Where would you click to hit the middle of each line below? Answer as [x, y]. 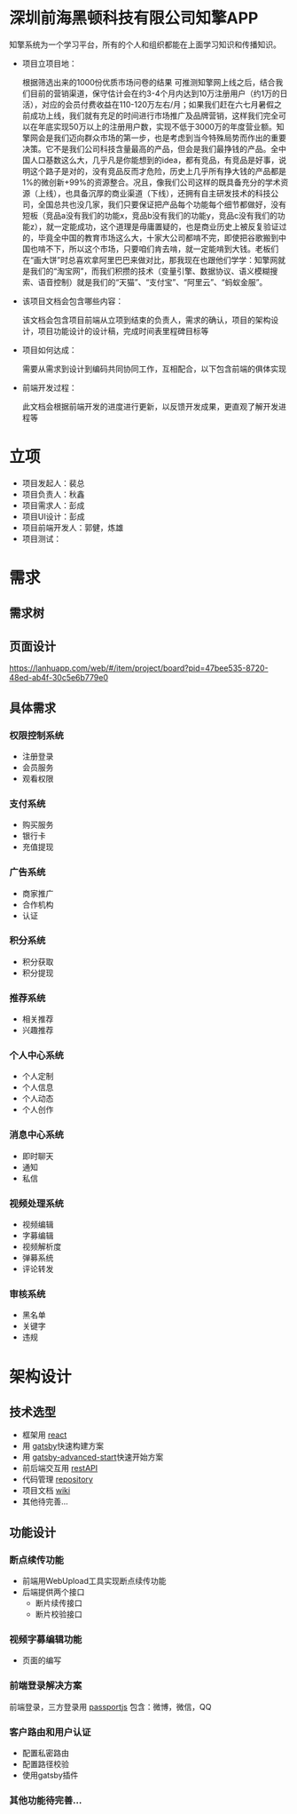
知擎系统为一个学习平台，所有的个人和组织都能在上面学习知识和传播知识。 [145, 44]
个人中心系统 [37, 1055]
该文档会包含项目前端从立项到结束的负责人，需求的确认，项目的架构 [146, 320]
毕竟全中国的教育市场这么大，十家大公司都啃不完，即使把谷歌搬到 [158, 237]
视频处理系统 [37, 1203]
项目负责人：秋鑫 [53, 494]
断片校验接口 [59, 1614]
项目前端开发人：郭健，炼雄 [73, 527]
